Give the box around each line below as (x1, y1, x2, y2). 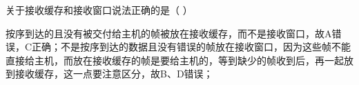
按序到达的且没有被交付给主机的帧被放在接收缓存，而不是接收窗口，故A (6, 26, 332, 40)
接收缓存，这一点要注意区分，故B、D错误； (14, 66, 213, 81)
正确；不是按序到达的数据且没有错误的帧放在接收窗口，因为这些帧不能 (32, 39, 351, 54)
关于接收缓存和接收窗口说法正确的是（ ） (6, 3, 193, 17)
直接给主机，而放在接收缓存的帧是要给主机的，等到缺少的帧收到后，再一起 (6, 53, 344, 67)
